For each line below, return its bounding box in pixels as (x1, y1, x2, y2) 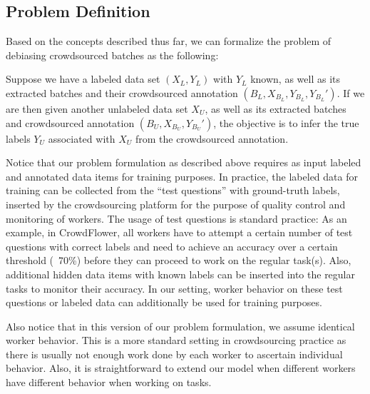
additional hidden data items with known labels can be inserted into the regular (6, 266, 355, 281)
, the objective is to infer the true (213, 115, 359, 130)
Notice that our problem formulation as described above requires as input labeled (6, 155, 361, 170)
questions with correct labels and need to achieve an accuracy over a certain (6, 238, 338, 253)
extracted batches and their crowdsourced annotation (6, 85, 238, 100)
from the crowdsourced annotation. (135, 131, 289, 146)
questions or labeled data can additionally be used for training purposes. (6, 295, 322, 310)
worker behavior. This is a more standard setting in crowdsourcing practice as (6, 333, 346, 348)
